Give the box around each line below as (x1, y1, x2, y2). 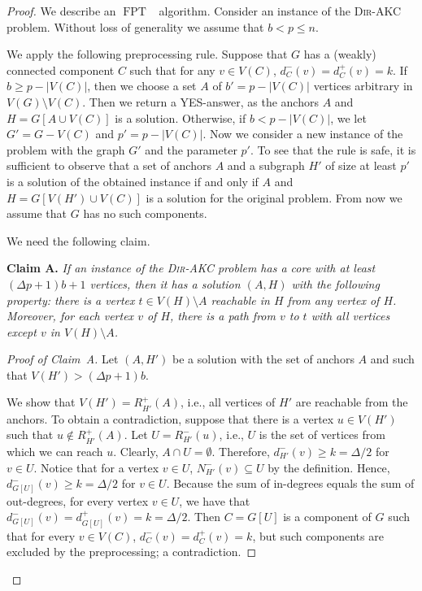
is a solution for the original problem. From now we (146, 189, 402, 206)
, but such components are (252, 527, 384, 544)
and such (370, 350, 415, 367)
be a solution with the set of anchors (172, 350, 355, 367)
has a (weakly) (303, 46, 376, 63)
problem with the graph (7, 141, 125, 158)
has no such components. (83, 205, 207, 222)
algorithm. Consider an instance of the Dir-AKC (159, 2, 402, 19)
